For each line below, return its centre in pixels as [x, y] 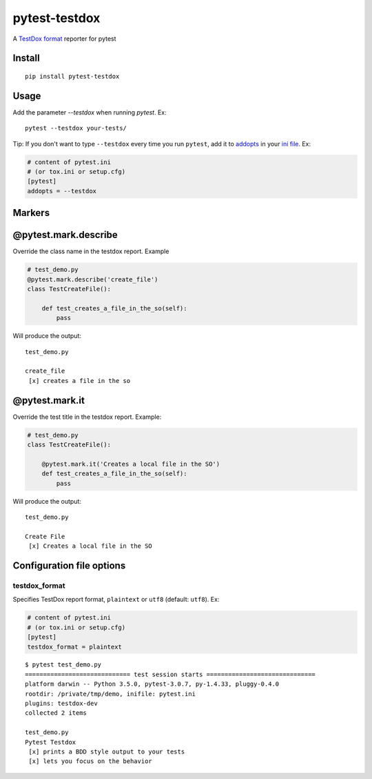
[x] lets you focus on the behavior [91, 761]
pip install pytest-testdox [72, 76]
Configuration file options [69, 565]
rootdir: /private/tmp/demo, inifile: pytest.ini [111, 694]
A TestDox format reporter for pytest [64, 39]
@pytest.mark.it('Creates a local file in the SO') [131, 464]
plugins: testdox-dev [61, 703]
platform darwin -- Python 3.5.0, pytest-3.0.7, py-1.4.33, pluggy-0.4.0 [152, 684]
